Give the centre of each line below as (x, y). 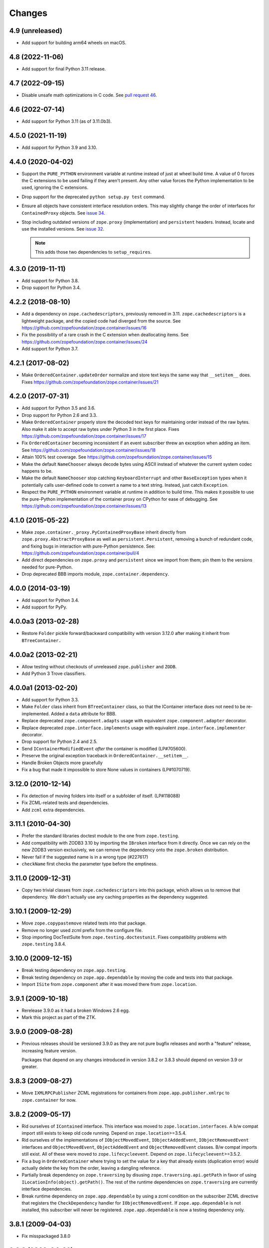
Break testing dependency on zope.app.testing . (74, 970)
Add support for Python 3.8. (50, 281)
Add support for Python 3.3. (50, 699)
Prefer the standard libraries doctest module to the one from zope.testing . (100, 836)
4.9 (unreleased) (36, 31)
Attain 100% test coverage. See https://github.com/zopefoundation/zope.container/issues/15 (117, 457)
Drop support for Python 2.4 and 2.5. (60, 742)
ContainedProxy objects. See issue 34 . (64, 213)
